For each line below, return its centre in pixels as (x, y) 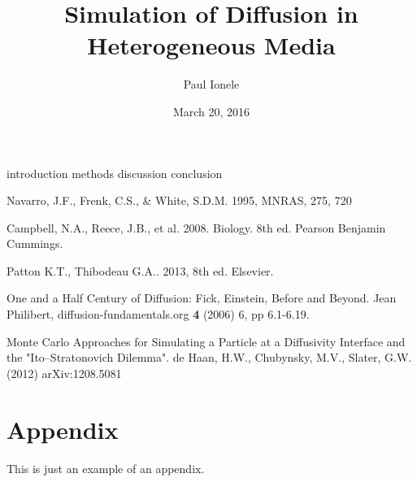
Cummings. (35, 243)
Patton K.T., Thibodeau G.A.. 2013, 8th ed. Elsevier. (140, 270)
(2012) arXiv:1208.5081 (64, 373)
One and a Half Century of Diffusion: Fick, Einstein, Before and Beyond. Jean (202, 298)
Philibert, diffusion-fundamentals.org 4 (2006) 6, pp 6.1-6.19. (158, 314)
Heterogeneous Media (211, 45)
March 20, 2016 (211, 111)
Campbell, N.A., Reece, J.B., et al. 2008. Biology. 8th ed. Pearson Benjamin (196, 227)
